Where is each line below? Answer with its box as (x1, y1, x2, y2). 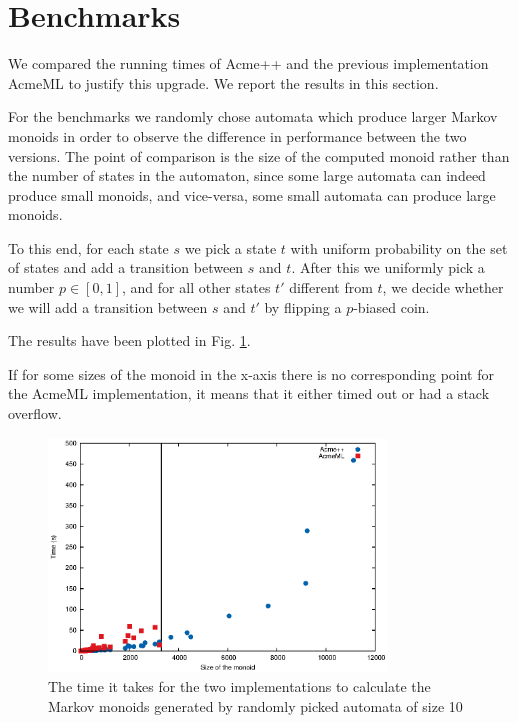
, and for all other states (122, 277, 271, 298)
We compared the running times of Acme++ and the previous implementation (8, 53, 489, 74)
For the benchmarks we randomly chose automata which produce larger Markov (8, 106, 498, 127)
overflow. (8, 403, 62, 424)
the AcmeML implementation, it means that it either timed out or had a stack (8, 383, 490, 404)
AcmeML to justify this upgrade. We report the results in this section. (8, 72, 439, 93)
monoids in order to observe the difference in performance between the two (8, 125, 467, 146)
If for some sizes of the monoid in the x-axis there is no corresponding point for (8, 363, 494, 384)
